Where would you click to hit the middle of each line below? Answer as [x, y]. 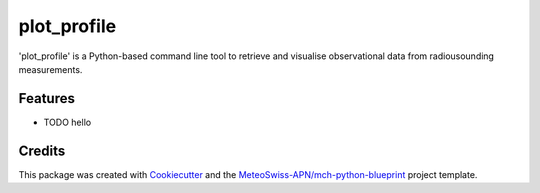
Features [46, 98]
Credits [42, 150]
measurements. [50, 69]
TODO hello [67, 122]
